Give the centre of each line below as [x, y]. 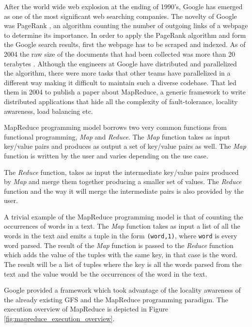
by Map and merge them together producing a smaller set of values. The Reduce [123, 181]
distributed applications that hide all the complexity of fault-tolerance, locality [121, 101]
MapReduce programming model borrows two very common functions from [115, 127]
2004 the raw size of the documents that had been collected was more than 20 [120, 54]
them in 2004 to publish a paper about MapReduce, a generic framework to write [125, 92]
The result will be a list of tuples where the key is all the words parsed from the [123, 264]
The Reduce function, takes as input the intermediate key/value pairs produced [121, 172]
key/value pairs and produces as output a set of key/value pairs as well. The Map [125, 146]
